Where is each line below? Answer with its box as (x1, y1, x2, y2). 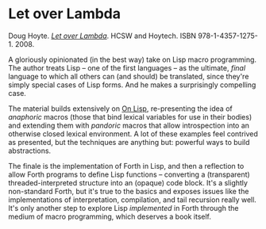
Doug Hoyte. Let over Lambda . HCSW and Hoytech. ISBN (8, 31, 197, 40)
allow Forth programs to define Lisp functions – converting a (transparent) (8, 170, 250, 179)
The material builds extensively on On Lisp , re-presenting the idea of (8, 104, 233, 113)
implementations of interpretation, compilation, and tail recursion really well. (8, 195, 256, 204)
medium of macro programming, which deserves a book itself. (8, 212, 212, 221)
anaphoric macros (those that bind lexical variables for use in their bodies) (8, 112, 253, 121)
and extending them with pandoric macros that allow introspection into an (8, 120, 250, 130)
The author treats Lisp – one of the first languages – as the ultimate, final (8, 63, 246, 72)
